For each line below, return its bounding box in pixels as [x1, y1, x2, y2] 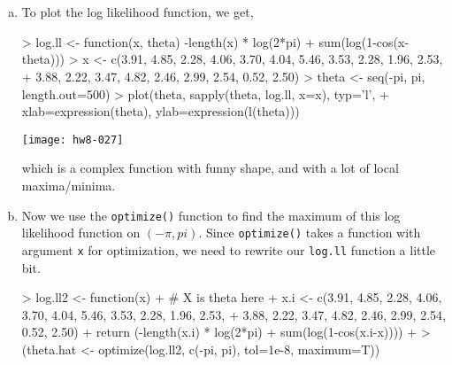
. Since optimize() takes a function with [198, 223, 421, 242]
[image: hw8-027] [21, 133, 124, 146]
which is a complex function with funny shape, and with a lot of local [21, 159, 399, 177]
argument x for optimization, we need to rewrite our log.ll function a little [21, 240, 436, 259]
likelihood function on [21, 223, 141, 242]
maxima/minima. [21, 176, 116, 194]
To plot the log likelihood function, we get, [21, 3, 254, 21]
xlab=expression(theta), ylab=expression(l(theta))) [21, 102, 300, 120]
